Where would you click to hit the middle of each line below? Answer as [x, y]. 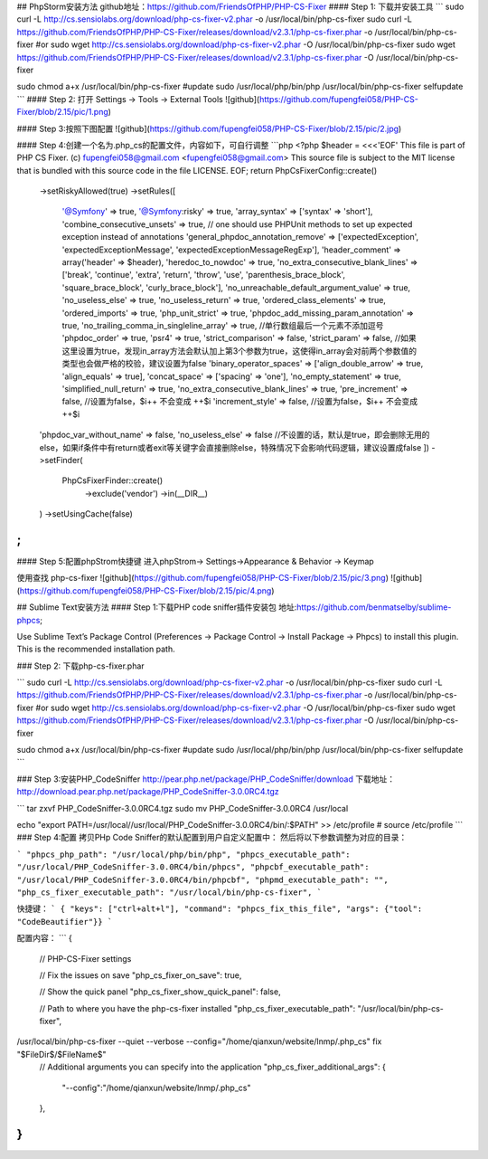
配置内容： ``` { [44, 938]
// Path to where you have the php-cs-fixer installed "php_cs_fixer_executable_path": [197, 1008]
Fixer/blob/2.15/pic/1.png [62, 112]
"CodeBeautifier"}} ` [65, 921]
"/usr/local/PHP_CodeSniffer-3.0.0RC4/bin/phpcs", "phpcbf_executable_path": [193, 867]
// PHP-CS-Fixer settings [85, 958]
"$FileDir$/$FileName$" [62, 1054]
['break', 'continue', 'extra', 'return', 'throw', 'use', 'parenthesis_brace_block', [204, 275]
